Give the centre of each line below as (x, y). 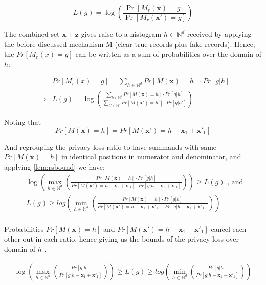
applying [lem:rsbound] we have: (54, 167)
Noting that (23, 122)
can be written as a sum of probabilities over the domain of (168, 54)
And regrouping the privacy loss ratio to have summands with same (110, 146)
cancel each (229, 229)
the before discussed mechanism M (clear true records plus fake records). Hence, (130, 44)
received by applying (219, 34)
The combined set (32, 34)
